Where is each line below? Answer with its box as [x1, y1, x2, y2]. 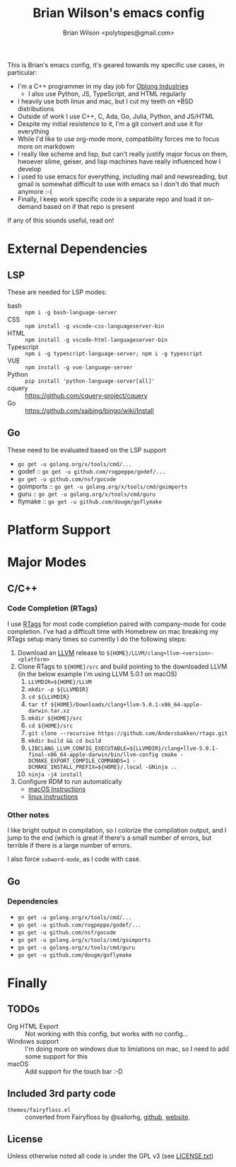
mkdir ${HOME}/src [28, 715, 83, 722]
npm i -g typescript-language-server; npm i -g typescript [25, 350, 203, 357]
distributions [17, 104, 54, 113]
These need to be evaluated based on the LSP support [7, 445, 166, 454]
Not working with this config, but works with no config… [25, 1029, 189, 1038]
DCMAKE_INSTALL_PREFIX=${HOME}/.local [28, 763, 143, 770]
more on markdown [17, 142, 75, 150]
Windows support [7, 1037, 59, 1045]
